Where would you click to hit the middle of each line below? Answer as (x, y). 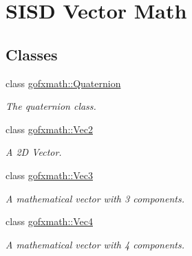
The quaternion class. (51, 106)
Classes (32, 54)
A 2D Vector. (34, 152)
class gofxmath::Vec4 (49, 221)
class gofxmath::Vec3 (49, 175)
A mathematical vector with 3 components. (95, 198)
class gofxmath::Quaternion (63, 83)
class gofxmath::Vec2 (49, 129)
